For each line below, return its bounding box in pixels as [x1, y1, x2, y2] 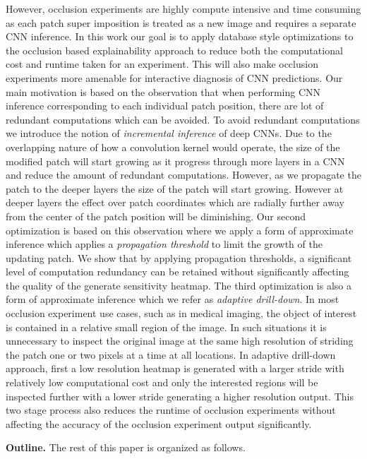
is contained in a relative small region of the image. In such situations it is [6, 319, 327, 334]
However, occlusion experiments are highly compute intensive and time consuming [6, 1, 361, 16]
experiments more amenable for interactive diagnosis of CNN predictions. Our [6, 70, 343, 85]
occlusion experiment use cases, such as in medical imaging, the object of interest [6, 306, 357, 321]
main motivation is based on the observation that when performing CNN [6, 84, 321, 99]
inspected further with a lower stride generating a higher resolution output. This [6, 388, 354, 403]
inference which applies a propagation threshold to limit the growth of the [6, 237, 323, 251]
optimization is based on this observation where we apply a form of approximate [6, 222, 354, 237]
